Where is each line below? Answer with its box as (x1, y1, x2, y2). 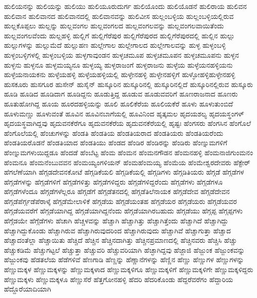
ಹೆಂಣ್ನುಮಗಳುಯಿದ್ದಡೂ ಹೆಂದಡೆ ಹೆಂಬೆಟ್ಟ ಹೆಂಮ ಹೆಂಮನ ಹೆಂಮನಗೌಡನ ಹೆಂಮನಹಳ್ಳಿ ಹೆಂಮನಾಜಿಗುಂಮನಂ (4, 147, 253, 157)
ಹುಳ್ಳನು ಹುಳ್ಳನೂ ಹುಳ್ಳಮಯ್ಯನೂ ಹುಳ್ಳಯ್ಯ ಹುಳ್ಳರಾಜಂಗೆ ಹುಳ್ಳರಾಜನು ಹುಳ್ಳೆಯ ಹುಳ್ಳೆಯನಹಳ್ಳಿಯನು (4, 59, 233, 70)
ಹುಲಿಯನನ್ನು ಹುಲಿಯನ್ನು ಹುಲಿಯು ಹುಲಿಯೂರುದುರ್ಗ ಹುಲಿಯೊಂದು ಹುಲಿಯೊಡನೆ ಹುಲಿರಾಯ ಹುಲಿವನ (4, 1, 247, 11)
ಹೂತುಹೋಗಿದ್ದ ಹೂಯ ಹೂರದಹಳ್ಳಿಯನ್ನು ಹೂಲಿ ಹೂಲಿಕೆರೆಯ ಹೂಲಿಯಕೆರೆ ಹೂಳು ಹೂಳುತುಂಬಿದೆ (4, 98, 233, 108)
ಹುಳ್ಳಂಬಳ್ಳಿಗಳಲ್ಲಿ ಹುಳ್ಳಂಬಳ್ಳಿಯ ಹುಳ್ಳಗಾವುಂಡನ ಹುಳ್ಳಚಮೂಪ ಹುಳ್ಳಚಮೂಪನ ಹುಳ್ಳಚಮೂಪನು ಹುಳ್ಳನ (4, 49, 239, 60)
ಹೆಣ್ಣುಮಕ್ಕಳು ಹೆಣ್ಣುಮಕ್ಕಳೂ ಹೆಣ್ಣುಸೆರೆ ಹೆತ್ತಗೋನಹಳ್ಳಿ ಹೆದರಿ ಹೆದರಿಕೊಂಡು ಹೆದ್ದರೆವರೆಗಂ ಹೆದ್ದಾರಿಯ (4, 274, 233, 284)
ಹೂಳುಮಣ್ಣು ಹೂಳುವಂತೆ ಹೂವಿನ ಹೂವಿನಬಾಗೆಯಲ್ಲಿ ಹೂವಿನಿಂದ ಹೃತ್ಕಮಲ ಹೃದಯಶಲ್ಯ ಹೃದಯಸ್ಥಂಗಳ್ (4, 108, 244, 118)
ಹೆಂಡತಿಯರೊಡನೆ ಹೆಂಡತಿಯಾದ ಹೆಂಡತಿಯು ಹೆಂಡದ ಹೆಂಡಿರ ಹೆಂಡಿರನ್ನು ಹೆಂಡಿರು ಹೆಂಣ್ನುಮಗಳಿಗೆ (4, 137, 228, 148)
